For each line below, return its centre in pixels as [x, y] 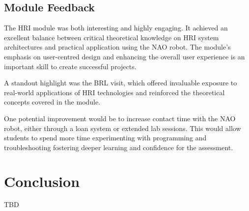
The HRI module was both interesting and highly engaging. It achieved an [116, 28]
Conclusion [42, 181]
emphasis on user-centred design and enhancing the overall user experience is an [124, 56]
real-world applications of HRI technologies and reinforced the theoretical [114, 92]
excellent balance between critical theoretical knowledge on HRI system [111, 37]
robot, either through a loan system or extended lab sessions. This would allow [123, 128]
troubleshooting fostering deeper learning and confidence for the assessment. [119, 147]
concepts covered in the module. [52, 102]
